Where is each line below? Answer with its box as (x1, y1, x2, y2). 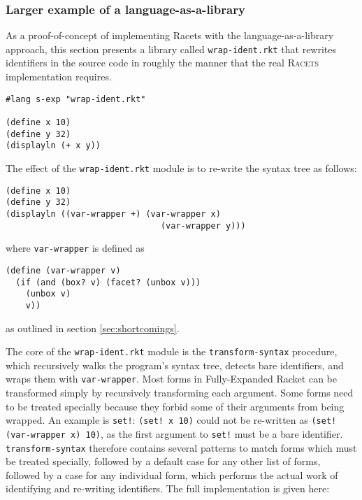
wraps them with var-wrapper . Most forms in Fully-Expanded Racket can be (6, 371, 337, 386)
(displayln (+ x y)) (6, 141, 101, 151)
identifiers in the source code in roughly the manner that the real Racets (6, 55, 319, 70)
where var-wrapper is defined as (6, 241, 145, 255)
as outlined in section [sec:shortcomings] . (6, 320, 180, 335)
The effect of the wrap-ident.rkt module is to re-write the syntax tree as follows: (6, 160, 357, 175)
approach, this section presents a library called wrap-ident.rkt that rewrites (6, 41, 337, 56)
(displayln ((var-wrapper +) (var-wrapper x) (6, 208, 221, 219)
